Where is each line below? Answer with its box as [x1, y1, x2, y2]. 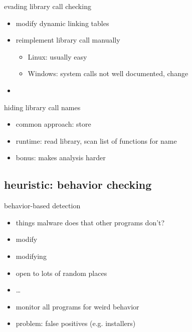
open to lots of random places [16, 267, 107, 278]
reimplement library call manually [16, 35, 120, 45]
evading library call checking [4, 1, 91, 11]
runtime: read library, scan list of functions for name [16, 135, 177, 146]
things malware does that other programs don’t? [16, 217, 165, 227]
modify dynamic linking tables [16, 18, 109, 28]
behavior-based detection [4, 200, 81, 211]
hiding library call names [4, 102, 81, 112]
